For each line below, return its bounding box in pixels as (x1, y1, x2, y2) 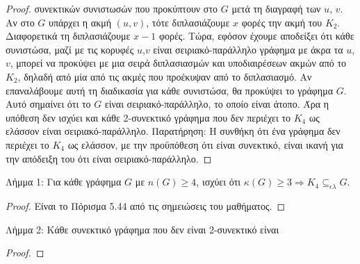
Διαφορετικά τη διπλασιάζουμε (6, 28, 131, 43)
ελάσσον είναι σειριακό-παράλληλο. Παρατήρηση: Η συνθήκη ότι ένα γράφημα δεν (6, 124, 341, 138)
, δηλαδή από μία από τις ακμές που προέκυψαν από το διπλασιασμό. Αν (17, 69, 312, 83)
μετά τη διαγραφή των (231, 1, 321, 15)
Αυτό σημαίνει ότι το (6, 97, 91, 111)
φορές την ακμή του (241, 15, 322, 29)
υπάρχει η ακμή (49, 15, 112, 29)
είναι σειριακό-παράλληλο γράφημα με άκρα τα (153, 42, 343, 56)
